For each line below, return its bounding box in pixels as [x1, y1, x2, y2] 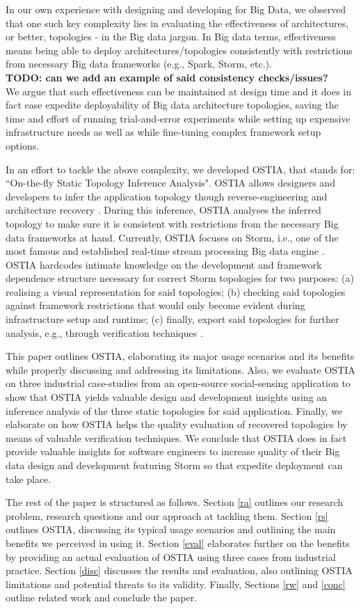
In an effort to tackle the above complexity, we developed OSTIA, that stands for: [6, 161, 355, 176]
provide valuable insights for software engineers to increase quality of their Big [6, 444, 340, 459]
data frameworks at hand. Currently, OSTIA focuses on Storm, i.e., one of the [6, 230, 339, 244]
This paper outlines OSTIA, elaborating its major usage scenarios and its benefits [6, 349, 355, 363]
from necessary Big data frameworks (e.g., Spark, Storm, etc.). [6, 56, 272, 71]
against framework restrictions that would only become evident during [6, 298, 305, 313]
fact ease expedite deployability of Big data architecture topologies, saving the [6, 97, 339, 112]
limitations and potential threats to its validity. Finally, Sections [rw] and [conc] [6, 576, 346, 591]
